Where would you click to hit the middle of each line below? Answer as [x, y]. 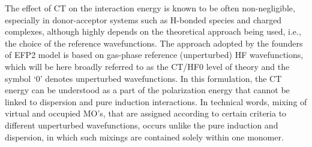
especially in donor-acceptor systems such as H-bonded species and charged [143, 19]
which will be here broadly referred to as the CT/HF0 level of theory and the [147, 66]
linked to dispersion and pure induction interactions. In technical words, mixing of [156, 101]
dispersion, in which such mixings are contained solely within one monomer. [144, 137]
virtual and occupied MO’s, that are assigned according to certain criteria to [146, 113]
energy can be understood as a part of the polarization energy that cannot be [147, 90]
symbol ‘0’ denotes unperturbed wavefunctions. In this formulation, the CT [143, 78]
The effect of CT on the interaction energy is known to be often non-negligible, [150, 8]
